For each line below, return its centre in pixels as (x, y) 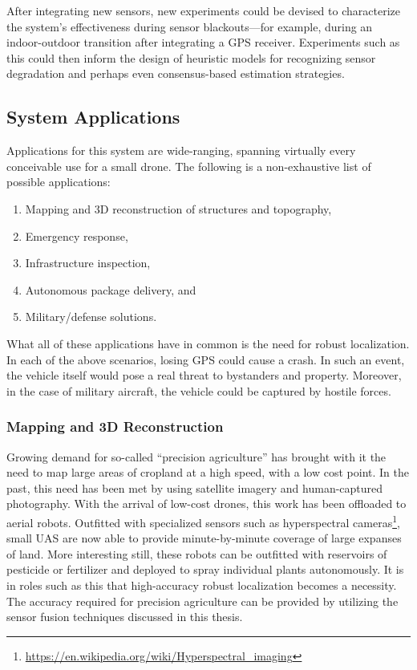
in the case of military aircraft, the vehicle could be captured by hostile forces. (199, 390)
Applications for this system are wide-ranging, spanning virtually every (181, 150)
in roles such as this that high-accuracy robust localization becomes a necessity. (202, 585)
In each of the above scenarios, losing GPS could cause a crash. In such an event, (206, 359)
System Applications (93, 117)
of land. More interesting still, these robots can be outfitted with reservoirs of (197, 553)
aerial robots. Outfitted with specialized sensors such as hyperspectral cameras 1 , (203, 521)
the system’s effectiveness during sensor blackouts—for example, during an (190, 26)
